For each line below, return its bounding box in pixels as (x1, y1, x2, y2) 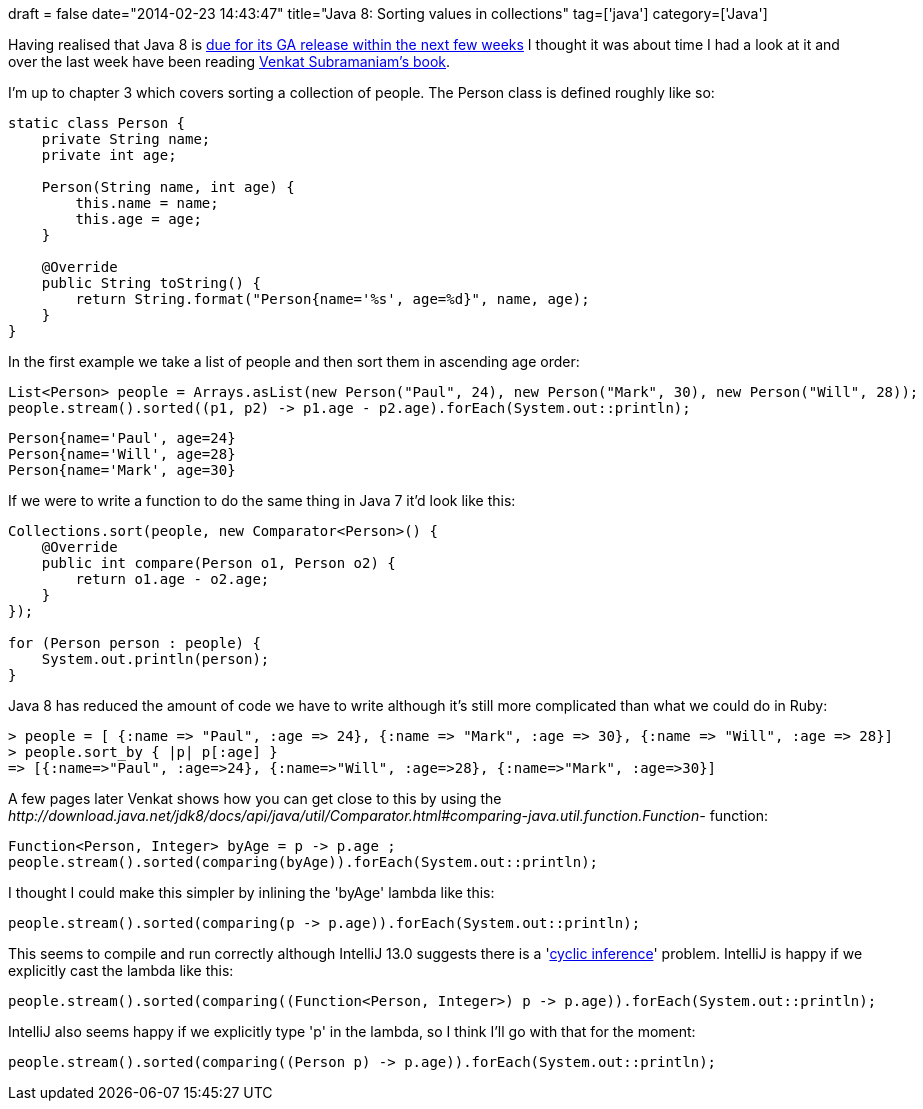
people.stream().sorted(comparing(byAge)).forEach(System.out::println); (8, 854, 599, 870)
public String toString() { (41, 275, 261, 291)
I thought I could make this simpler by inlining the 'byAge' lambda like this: (8, 884, 495, 901)
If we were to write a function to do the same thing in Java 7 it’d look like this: (8, 492, 516, 509)
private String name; (41, 131, 211, 147)
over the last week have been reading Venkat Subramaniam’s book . (8, 53, 451, 70)
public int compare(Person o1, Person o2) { (41, 555, 396, 571)
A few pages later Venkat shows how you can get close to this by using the (8, 790, 502, 807)
